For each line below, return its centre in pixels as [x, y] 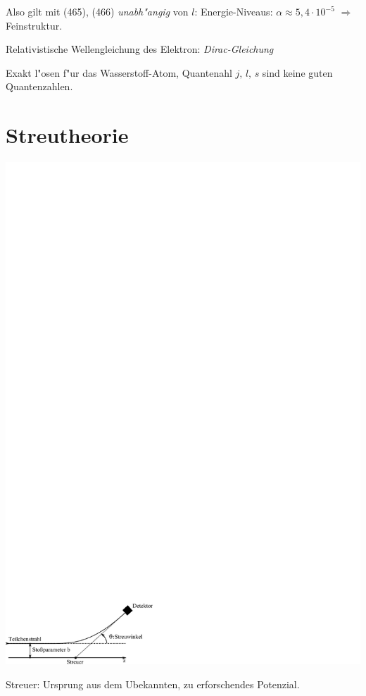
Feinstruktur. [34, 25]
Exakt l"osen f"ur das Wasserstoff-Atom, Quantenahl [119, 72]
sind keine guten [297, 72]
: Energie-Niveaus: [234, 11]
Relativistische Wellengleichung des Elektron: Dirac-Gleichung [140, 49]
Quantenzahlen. [39, 86]
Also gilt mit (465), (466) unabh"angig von [97, 11]
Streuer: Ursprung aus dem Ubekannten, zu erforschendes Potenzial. [153, 684]
